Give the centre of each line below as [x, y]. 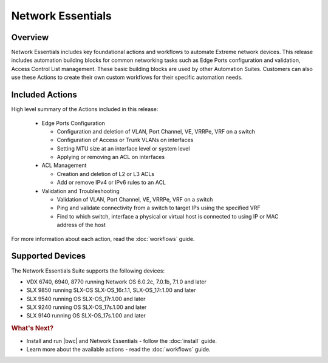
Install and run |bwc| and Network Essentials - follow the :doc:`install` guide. [122, 341]
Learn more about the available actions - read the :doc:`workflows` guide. [118, 349]
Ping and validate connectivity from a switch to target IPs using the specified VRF [159, 208]
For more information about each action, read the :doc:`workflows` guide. [103, 239]
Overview [30, 37]
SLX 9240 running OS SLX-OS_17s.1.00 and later [87, 307]
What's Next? [32, 328]
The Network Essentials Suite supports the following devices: [88, 271]
